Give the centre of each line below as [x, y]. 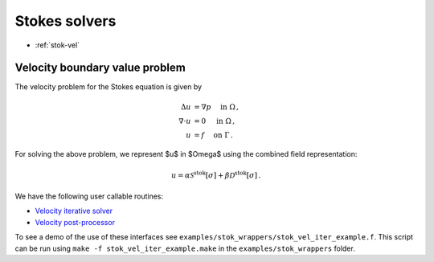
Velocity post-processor [75, 222]
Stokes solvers [66, 21]
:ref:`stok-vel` [57, 45]
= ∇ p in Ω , [217, 107]
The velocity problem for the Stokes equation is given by [108, 87]
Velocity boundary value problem [100, 68]
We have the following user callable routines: [89, 196]
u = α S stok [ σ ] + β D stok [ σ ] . [216, 174]
